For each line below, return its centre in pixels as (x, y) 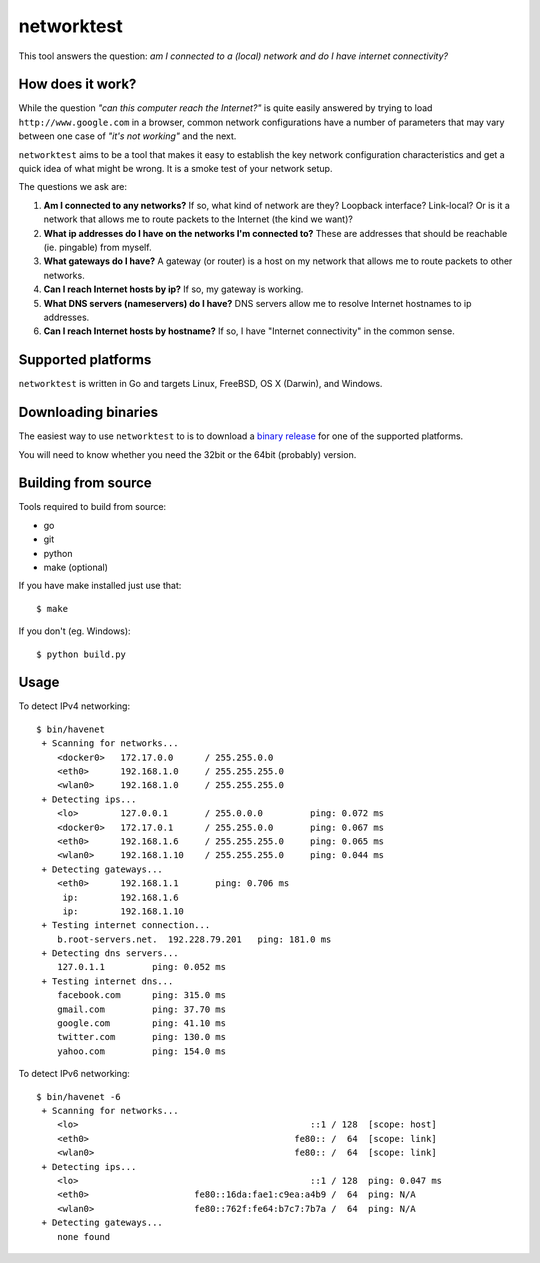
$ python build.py (81, 654)
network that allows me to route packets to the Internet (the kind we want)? (198, 219)
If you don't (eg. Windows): (74, 631)
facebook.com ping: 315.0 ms (141, 995)
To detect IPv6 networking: (74, 1074)
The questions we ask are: (73, 187)
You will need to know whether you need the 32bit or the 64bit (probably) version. (187, 454)
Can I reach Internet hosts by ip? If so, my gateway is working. (173, 289)
